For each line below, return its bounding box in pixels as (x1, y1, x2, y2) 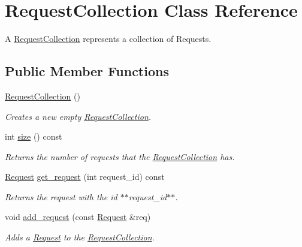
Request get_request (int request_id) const (5, 170, 165, 183)
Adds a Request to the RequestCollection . (5, 231, 155, 243)
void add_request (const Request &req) (5, 210, 151, 223)
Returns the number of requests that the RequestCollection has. (5, 150, 235, 162)
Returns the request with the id (5, 190, 117, 203)
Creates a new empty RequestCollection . (5, 110, 152, 122)
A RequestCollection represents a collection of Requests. (5, 32, 212, 45)
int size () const (5, 130, 62, 143)
